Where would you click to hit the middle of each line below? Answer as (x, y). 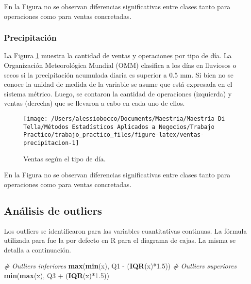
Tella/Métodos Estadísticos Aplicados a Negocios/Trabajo (119, 127)
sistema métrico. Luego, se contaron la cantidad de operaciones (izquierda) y (118, 93)
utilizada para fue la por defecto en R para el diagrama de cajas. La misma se (120, 240)
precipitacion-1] (51, 143)
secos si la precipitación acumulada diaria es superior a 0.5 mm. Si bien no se (119, 74)
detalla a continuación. (38, 249)
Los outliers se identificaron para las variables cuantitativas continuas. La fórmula (125, 230)
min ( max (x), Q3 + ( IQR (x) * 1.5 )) (57, 275)
